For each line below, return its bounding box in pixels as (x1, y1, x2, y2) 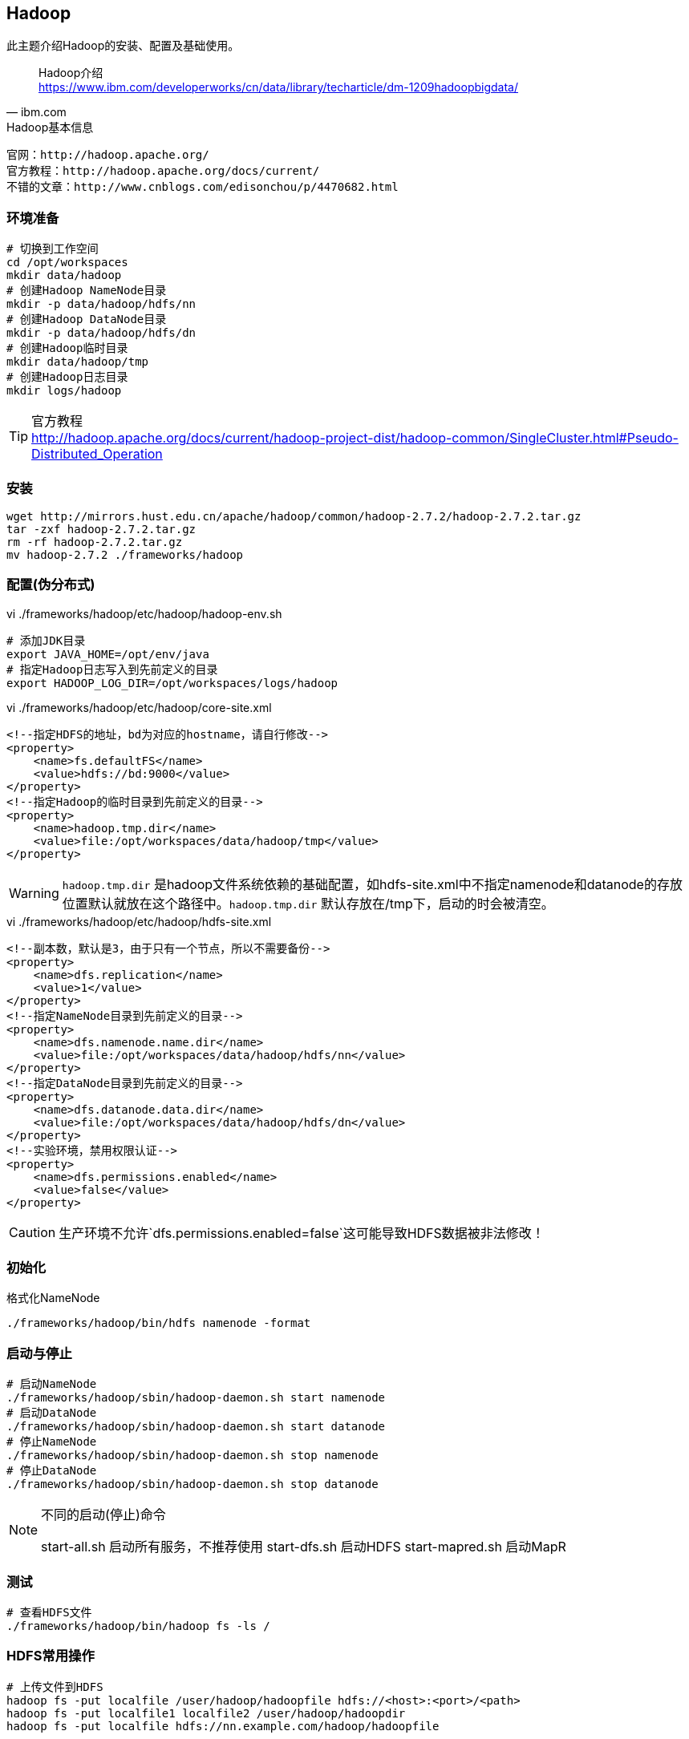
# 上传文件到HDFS (6, 1680, 103, 1693)
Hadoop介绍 (39, 66, 103, 80)
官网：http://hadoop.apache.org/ (6, 148, 209, 162)
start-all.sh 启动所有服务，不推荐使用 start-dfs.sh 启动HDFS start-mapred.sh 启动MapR (41, 1539, 566, 1555)
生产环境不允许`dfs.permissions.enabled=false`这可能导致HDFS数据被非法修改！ (59, 1224, 545, 1241)
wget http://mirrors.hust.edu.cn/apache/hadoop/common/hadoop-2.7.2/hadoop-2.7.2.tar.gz (6, 509, 582, 523)
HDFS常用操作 (6, 1648, 95, 1664)
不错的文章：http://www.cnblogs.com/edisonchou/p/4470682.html (6, 180, 399, 194)
